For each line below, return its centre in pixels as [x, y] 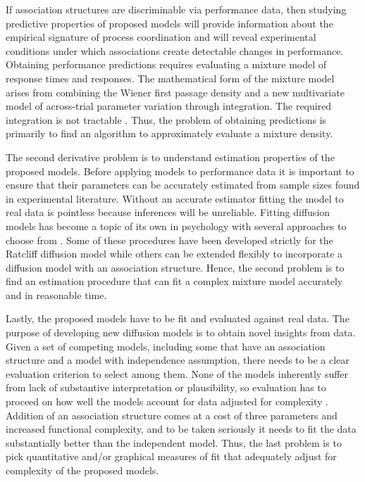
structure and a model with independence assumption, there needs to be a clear [178, 360]
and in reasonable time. [56, 294]
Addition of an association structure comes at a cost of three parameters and [172, 415]
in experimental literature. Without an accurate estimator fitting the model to [175, 198]
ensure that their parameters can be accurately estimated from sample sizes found [183, 185]
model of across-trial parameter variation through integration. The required [169, 106]
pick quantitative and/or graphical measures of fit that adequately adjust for [171, 456]
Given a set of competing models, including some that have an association [166, 346]
